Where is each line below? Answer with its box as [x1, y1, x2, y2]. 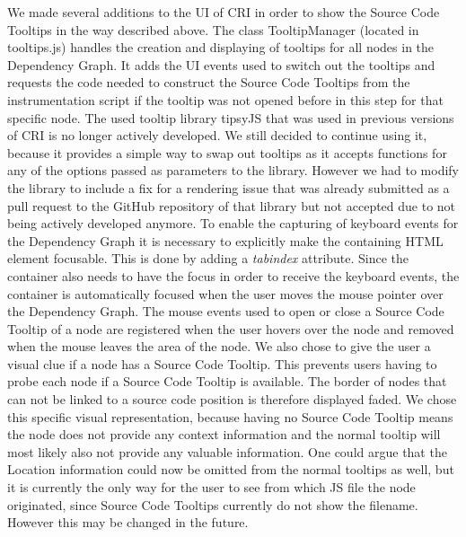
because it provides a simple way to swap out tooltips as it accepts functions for [7, 143, 447, 162]
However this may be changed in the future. [7, 513, 249, 532]
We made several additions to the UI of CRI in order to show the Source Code [7, 3, 440, 21]
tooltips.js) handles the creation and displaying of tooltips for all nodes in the [7, 38, 435, 57]
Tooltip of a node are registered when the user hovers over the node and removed [7, 319, 454, 338]
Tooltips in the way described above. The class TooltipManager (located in [7, 20, 419, 39]
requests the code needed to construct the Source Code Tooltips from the [7, 73, 410, 92]
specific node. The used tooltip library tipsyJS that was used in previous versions [7, 108, 454, 127]
